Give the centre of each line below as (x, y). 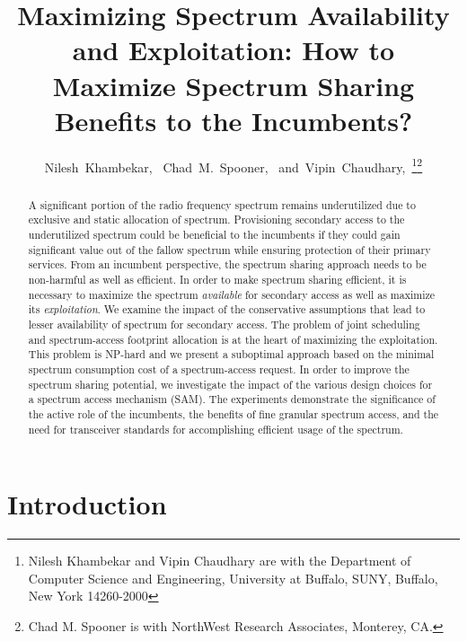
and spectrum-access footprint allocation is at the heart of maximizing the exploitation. (233, 339)
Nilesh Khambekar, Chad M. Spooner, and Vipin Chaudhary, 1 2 (233, 165)
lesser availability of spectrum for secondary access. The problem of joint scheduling (224, 324)
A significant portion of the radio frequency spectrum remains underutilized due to (222, 204)
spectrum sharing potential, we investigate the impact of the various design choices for (230, 384)
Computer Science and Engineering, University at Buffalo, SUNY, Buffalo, (233, 578)
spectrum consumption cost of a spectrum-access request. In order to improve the (219, 369)
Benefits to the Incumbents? (233, 120)
